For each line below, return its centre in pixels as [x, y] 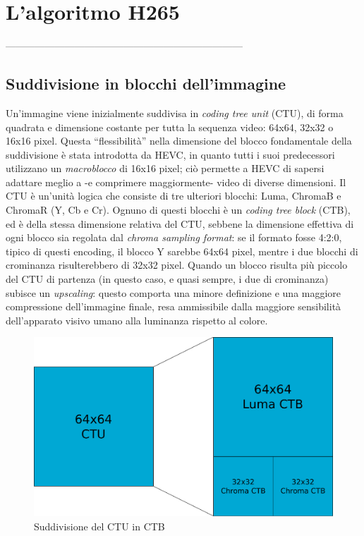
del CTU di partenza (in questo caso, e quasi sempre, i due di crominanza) [167, 279]
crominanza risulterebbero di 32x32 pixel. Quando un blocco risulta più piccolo [177, 265]
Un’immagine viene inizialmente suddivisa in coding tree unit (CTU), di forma [175, 112]
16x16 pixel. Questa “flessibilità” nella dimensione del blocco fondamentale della [179, 141]
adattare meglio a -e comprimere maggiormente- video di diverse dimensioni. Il [176, 182]
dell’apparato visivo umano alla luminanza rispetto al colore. [137, 320]
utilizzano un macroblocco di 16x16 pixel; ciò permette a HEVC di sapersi [165, 168]
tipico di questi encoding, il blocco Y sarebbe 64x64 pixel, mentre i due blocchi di [182, 251]
